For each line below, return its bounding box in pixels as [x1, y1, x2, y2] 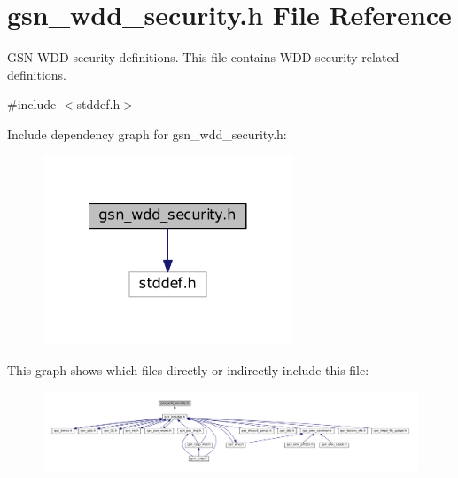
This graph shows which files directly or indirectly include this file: [7, 360, 369, 379]
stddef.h [76, 95, 120, 114]
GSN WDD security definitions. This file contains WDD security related [7, 48, 400, 67]
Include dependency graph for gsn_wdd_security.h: [7, 124, 287, 143]
